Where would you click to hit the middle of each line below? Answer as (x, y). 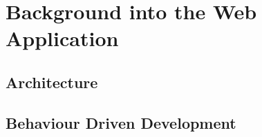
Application (62, 38)
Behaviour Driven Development (121, 122)
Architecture (52, 82)
